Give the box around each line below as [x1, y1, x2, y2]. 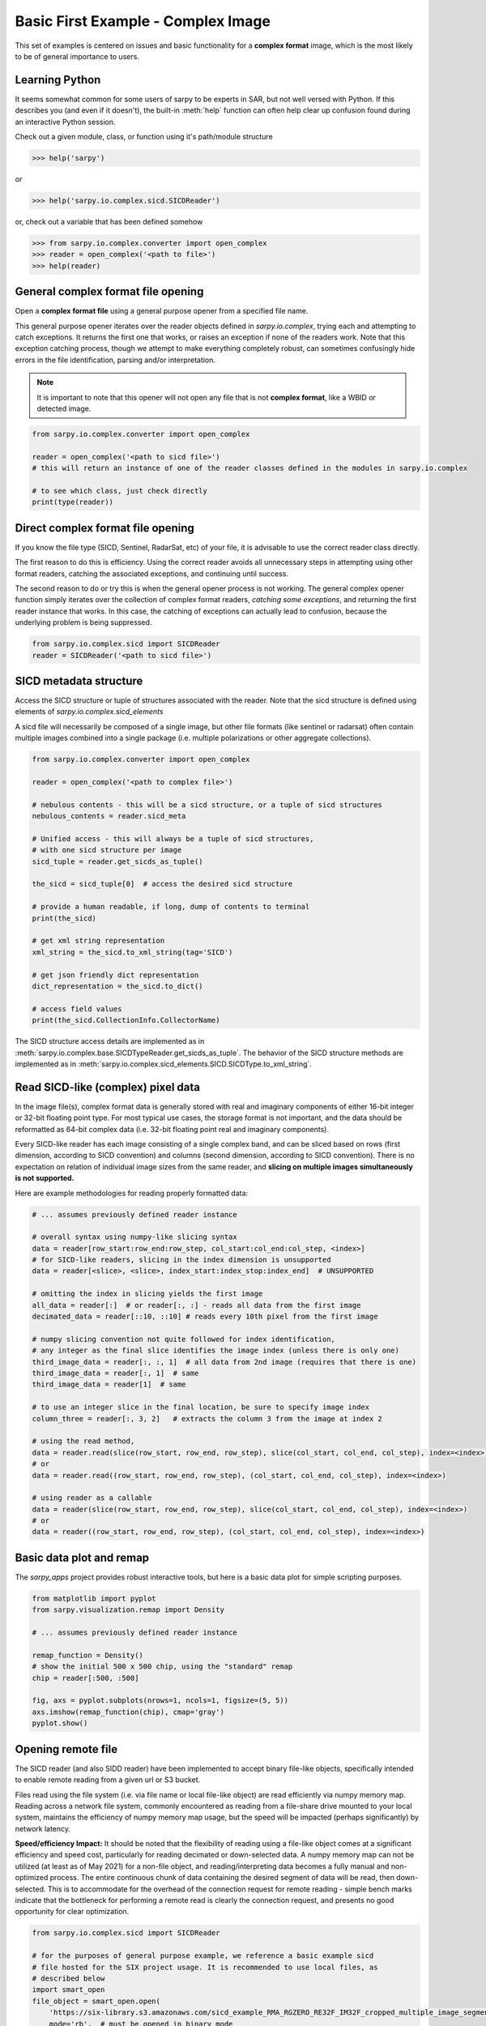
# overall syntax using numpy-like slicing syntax [32, 1233, 238, 1242]
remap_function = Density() [32, 1650, 143, 1660]
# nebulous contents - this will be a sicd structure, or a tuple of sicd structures [32, 800, 382, 810]
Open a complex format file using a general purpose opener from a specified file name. [15, 306, 309, 316]
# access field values [32, 1004, 122, 1013]
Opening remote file [15, 1742, 117, 1756]
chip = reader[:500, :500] [32, 1673, 139, 1682]
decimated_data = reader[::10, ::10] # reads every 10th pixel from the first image [32, 1312, 378, 1321]
